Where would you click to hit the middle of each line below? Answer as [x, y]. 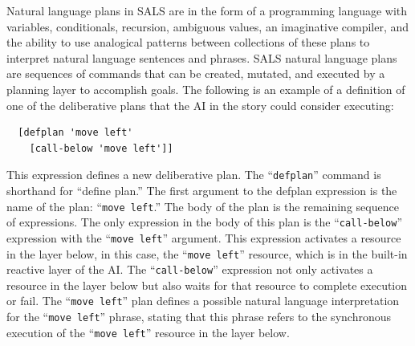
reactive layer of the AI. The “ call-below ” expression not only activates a [190, 269]
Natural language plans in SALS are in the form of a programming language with [207, 10]
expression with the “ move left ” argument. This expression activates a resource [204, 237]
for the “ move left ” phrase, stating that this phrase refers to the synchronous [199, 317]
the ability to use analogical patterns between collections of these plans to [188, 42]
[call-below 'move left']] [101, 148]
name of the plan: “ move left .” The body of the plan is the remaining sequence [203, 206]
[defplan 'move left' [75, 133]
